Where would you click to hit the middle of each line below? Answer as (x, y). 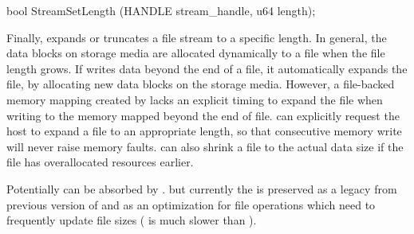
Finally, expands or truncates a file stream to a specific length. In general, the (197, 37)
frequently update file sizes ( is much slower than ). (132, 220)
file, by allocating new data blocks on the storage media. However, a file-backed (201, 84)
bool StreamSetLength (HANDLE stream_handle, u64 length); (161, 10)
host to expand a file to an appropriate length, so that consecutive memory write (204, 131)
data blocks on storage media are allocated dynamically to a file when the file (196, 53)
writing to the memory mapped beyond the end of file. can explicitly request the (203, 115)
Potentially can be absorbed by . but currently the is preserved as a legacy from (202, 188)
